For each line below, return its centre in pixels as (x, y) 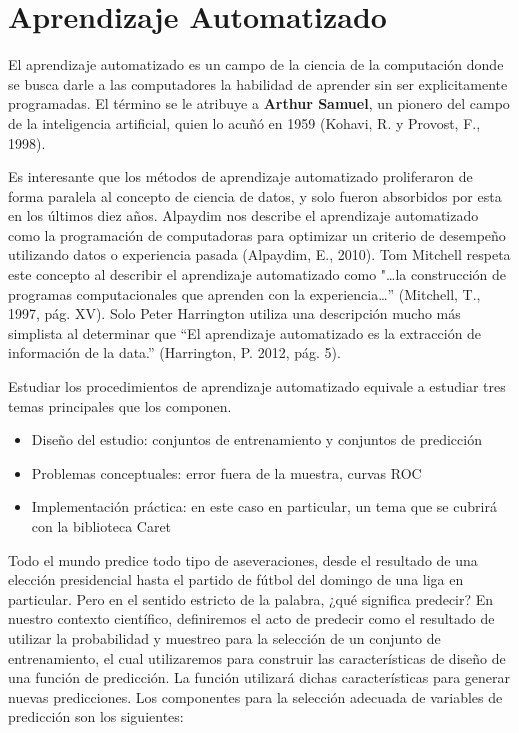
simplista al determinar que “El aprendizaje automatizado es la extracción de (245, 332)
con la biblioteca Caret (101, 526)
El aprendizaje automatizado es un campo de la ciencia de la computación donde (256, 64)
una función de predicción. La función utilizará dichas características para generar (259, 677)
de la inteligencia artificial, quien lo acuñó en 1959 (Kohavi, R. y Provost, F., (244, 122)
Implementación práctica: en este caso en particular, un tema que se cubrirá (264, 506)
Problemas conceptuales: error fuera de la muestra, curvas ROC (226, 472)
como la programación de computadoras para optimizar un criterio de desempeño (257, 234)
